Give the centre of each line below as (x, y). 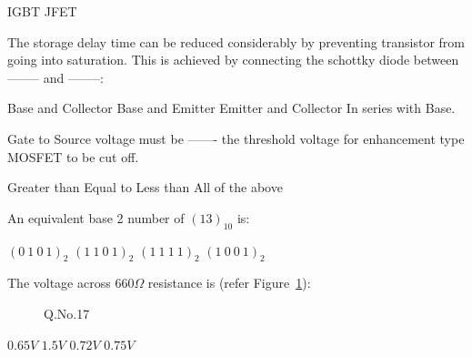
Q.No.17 (67, 313)
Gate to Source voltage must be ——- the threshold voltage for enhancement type (236, 138)
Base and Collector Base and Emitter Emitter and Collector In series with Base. (231, 108)
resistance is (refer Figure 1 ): (229, 283)
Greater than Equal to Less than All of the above (145, 187)
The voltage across (59, 283)
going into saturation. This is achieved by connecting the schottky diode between (233, 60)
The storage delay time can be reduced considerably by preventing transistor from (236, 41)
